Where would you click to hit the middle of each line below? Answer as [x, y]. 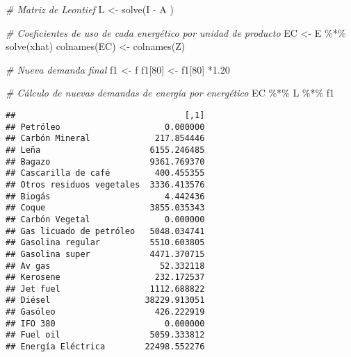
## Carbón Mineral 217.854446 [105, 139]
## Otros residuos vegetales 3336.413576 [105, 184]
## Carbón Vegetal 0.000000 [105, 219]
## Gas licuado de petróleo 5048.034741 [105, 231]
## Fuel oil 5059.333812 [105, 335]
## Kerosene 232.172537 [105, 277]
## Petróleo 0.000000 [105, 127]
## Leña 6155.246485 [105, 150]
